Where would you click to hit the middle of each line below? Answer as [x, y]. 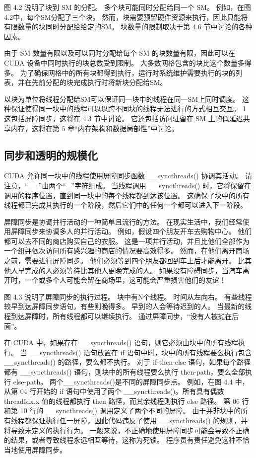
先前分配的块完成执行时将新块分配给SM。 [99, 82]
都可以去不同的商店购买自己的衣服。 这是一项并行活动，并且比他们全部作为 [127, 241]
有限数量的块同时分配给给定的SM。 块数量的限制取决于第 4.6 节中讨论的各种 [128, 27]
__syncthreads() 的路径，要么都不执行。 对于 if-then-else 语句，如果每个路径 [128, 362]
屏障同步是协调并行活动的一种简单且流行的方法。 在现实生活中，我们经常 [123, 221]
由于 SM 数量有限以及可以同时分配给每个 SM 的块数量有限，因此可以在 [120, 53]
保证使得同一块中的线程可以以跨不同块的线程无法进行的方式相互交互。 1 [128, 109]
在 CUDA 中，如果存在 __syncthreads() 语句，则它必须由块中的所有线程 [121, 343]
